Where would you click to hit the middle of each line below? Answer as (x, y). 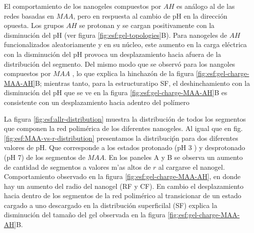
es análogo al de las (206, 6)
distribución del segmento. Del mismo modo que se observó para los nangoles (120, 64)
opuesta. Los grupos (34, 25)
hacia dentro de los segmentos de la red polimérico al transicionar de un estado (123, 195)
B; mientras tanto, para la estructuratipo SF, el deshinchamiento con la (142, 83)
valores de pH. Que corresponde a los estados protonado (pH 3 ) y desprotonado (125, 147)
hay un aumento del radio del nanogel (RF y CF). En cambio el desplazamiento (124, 186)
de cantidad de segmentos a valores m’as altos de (77, 167)
